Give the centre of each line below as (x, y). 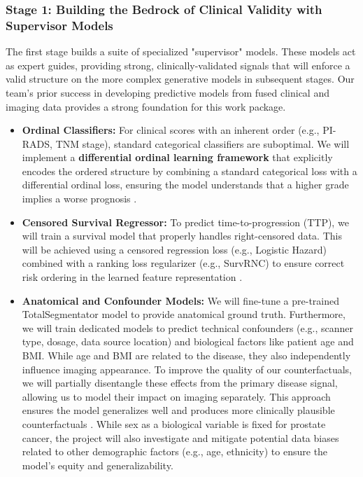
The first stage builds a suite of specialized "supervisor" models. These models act (181, 51)
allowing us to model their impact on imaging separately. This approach (176, 396)
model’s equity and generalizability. (98, 465)
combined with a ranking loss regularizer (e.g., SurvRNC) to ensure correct (183, 263)
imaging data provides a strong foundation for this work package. (146, 106)
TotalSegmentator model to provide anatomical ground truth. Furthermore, (184, 314)
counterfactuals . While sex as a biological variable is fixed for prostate (174, 423)
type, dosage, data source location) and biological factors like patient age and (188, 341)
